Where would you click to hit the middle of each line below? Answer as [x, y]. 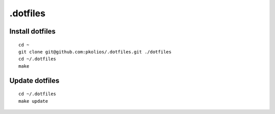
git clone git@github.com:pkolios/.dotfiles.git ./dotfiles [95, 52]
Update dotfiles [34, 81]
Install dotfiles [33, 31]
